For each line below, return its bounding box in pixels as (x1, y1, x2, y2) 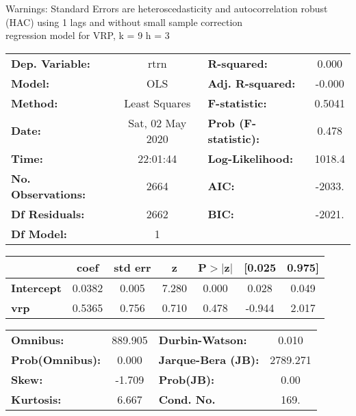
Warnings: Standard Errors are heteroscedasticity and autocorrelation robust (5, 1, 328, 15)
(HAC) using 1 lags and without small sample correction (5, 14, 243, 29)
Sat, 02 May (128, 114, 187, 131)
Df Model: (11, 225, 67, 242)
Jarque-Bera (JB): (158, 351, 259, 367)
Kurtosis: (11, 391, 62, 407)
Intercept (11, 279, 62, 296)
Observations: (11, 185, 86, 202)
